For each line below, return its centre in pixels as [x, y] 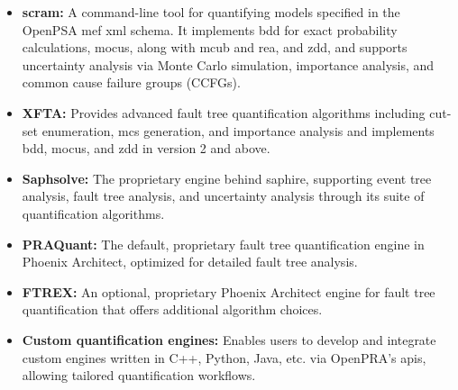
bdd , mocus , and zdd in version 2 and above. [146, 148]
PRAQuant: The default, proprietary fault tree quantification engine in [223, 244]
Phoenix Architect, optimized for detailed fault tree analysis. [190, 262]
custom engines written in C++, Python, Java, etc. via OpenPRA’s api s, [224, 357]
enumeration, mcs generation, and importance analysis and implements [238, 130]
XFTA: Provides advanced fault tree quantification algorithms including [224, 112]
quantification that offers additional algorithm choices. [172, 309]
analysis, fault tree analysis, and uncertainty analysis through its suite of [223, 196]
